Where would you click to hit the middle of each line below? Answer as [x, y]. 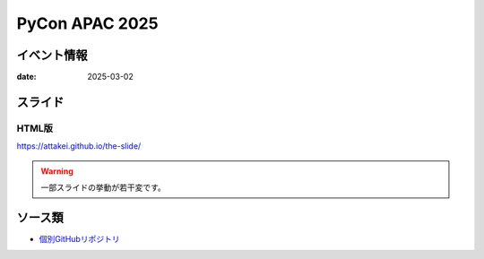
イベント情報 [52, 55]
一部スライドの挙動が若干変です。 [103, 187]
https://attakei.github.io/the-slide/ [79, 146]
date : [26, 77]
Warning [57, 171]
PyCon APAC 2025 [87, 23]
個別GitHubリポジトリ [79, 238]
